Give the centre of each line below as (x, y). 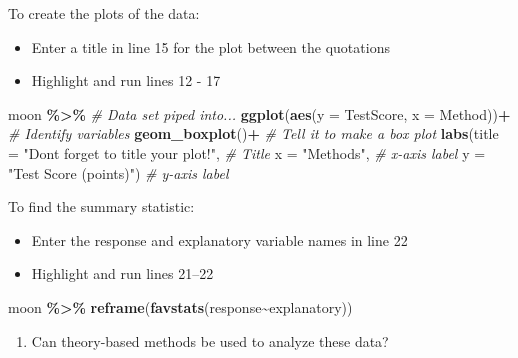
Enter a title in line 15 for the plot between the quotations (210, 46)
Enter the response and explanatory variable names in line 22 (219, 239)
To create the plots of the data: (104, 13)
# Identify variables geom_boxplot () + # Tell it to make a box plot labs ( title (253, 133)
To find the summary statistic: (101, 206)
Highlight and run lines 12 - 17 (126, 80)
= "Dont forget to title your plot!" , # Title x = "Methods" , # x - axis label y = (247, 152)
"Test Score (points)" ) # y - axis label (118, 172)
